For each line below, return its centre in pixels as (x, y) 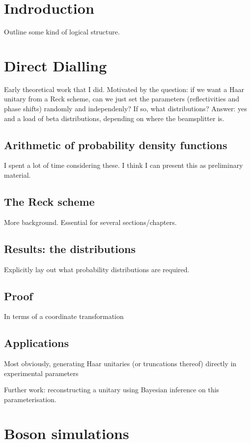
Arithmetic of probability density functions (116, 144)
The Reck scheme (49, 201)
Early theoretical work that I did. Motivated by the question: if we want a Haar (124, 89)
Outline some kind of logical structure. (62, 32)
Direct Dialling (56, 65)
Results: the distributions (70, 248)
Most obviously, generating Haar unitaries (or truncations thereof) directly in (120, 364)
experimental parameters (41, 373)
